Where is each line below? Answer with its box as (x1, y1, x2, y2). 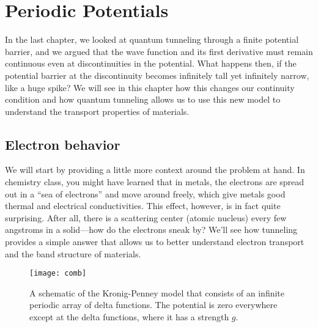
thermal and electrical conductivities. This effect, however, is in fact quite (5, 199, 281, 212)
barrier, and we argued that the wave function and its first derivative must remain (5, 45, 313, 57)
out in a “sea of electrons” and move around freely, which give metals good (5, 187, 286, 200)
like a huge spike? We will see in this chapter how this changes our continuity (5, 81, 295, 94)
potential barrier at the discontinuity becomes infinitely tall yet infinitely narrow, (5, 68, 309, 81)
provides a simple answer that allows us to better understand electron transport (5, 235, 305, 248)
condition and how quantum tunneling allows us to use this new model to (5, 93, 281, 106)
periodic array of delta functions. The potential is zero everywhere (29, 298, 278, 311)
